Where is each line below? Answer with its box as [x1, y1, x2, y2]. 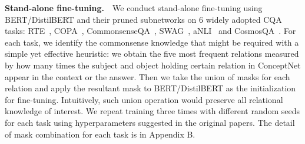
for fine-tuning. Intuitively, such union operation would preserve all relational [5, 93, 283, 105]
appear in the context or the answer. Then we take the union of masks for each [5, 70, 290, 83]
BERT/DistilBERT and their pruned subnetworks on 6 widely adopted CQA [5, 13, 282, 25]
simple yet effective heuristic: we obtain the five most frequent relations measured [5, 47, 299, 60]
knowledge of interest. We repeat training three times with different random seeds [5, 105, 300, 117]
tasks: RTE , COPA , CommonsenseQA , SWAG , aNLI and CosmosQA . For [5, 25, 296, 37]
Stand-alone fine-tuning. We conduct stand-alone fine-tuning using [5, 2, 263, 13]
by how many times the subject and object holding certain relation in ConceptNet [5, 59, 301, 71]
